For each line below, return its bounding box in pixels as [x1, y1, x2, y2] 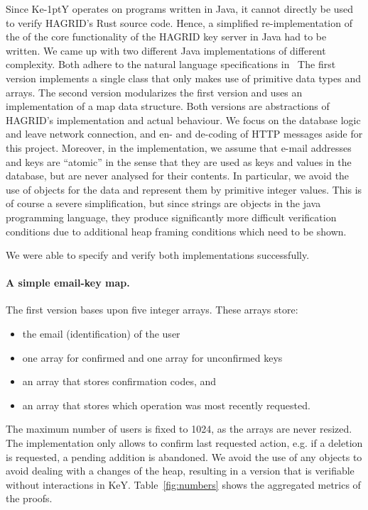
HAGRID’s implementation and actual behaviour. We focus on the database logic [6, 112, 361, 127]
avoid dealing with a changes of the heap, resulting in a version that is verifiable [6, 463, 355, 478]
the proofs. [6, 491, 53, 506]
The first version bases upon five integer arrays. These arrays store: [6, 302, 298, 317]
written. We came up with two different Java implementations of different [6, 43, 326, 57]
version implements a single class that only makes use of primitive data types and [6, 70, 361, 85]
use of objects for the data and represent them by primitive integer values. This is [6, 182, 362, 196]
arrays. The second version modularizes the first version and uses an [6, 84, 303, 99]
